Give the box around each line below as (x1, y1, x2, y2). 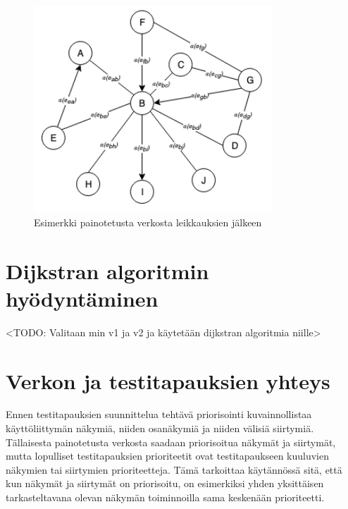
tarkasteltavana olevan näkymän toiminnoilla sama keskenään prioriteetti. (6, 490, 325, 504)
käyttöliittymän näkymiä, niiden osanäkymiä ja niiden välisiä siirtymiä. (6, 421, 314, 436)
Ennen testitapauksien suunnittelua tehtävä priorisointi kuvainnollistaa (6, 407, 312, 422)
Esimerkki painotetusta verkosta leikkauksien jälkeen (34, 214, 262, 229)
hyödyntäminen (6, 283, 159, 312)
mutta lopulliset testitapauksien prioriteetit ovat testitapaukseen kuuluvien (6, 448, 330, 463)
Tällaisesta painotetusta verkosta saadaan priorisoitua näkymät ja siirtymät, (6, 434, 336, 449)
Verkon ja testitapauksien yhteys (6, 366, 330, 395)
